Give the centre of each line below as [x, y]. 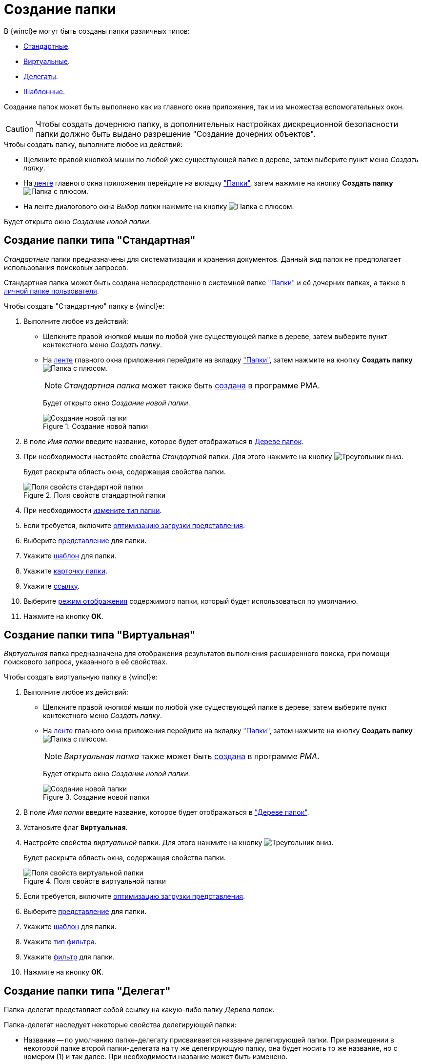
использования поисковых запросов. [66, 267]
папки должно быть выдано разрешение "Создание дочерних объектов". [176, 134]
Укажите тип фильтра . [60, 942]
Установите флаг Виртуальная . [76, 828]
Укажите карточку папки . [66, 571]
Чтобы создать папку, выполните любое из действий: [93, 144]
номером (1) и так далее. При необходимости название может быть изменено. [156, 1057]
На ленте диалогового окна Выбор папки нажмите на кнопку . [159, 206]
